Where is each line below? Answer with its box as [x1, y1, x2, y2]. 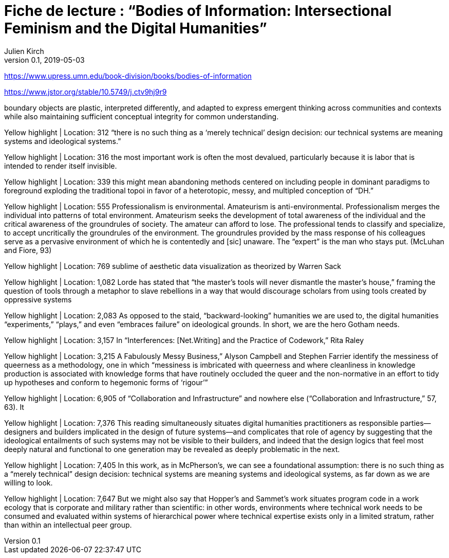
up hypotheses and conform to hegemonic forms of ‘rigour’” [4, 377, 208, 387]
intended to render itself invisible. [4, 161, 117, 170]
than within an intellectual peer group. [4, 520, 132, 529]
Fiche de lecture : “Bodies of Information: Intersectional [4, 2, 391, 20]
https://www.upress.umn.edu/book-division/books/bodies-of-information [4, 71, 252, 80]
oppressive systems [4, 295, 72, 304]
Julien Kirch [4, 46, 44, 56]
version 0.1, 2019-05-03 [4, 55, 85, 64]
